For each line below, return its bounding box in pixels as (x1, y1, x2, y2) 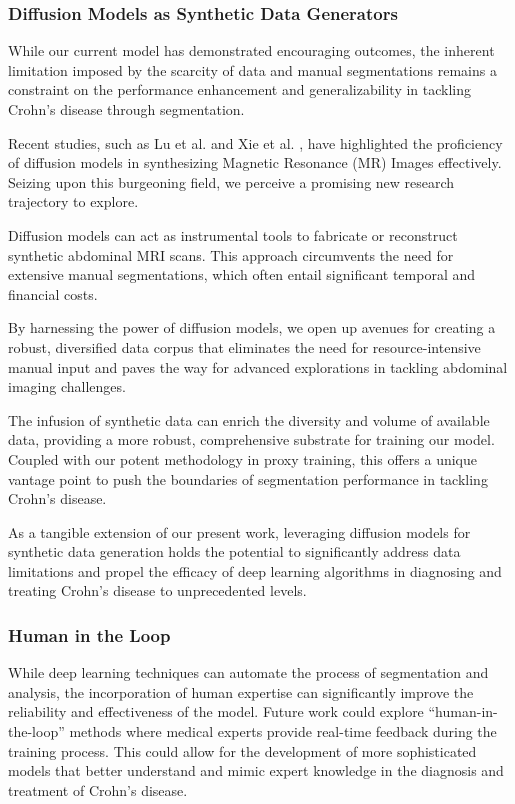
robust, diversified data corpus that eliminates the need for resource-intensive (8, 336, 481, 357)
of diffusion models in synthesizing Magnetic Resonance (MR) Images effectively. (8, 152, 502, 173)
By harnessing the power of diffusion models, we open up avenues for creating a (8, 317, 496, 338)
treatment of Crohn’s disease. (8, 779, 188, 800)
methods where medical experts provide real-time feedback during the (69, 721, 497, 742)
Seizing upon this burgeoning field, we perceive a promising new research (8, 171, 455, 192)
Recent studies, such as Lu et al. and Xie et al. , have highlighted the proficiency (8, 132, 503, 153)
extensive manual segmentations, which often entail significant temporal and (8, 264, 476, 285)
